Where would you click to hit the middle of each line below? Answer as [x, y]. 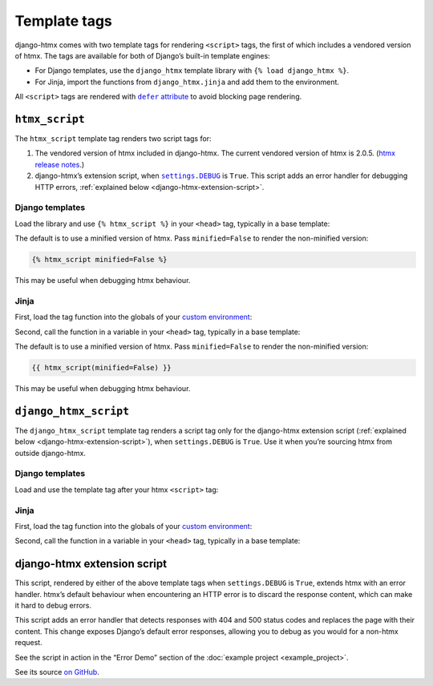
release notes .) [60, 164]
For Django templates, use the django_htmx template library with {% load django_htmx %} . [192, 71]
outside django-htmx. [50, 453]
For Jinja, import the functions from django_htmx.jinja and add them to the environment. [187, 82]
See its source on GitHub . [57, 672]
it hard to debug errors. [53, 606]
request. [29, 643]
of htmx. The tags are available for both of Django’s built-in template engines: [142, 55]
